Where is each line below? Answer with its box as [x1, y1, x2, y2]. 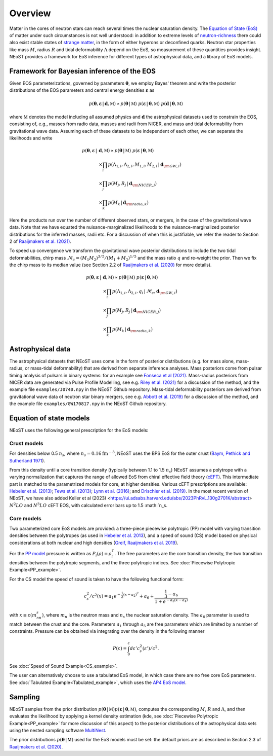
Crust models [9, 440, 43, 447]
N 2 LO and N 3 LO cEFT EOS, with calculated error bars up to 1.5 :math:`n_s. [9, 502, 168, 508]
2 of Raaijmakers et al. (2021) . [9, 238, 72, 244]
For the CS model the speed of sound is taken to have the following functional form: [9, 576, 184, 582]
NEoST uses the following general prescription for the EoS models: [9, 427, 149, 433]
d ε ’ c [129, 645, 140, 652]
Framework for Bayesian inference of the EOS [9, 66, 156, 76]
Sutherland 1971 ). [9, 457, 45, 463]
